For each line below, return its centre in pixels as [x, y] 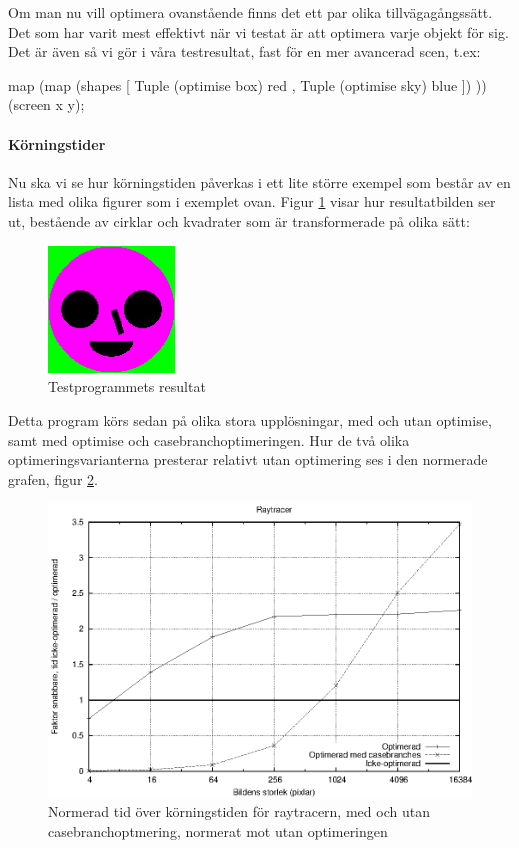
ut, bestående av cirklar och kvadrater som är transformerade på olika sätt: [239, 220]
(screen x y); [46, 104]
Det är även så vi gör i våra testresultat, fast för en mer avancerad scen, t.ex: [244, 51]
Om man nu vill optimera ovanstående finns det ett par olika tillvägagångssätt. [250, 12]
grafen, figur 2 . [53, 478]
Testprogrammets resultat [127, 386]
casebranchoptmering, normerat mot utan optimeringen [218, 830]
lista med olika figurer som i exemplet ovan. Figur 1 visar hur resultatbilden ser [252, 201]
